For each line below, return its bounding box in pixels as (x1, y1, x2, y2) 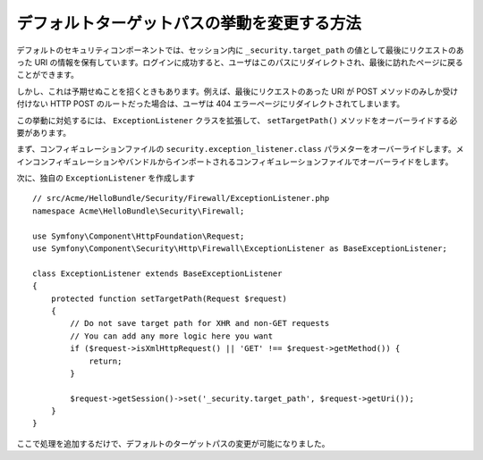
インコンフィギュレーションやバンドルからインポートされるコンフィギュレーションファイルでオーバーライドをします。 (16, 156, 453, 167)
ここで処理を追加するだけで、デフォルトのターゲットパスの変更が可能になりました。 (16, 438, 330, 448)
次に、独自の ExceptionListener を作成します (16, 172, 196, 183)
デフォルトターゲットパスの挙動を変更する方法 (16, 13, 362, 33)
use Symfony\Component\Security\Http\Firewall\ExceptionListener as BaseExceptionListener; (32, 244, 447, 254)
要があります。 (16, 127, 72, 138)
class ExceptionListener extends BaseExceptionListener (32, 268, 283, 279)
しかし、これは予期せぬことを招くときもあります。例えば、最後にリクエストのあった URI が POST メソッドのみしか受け (16, 86, 459, 96)
